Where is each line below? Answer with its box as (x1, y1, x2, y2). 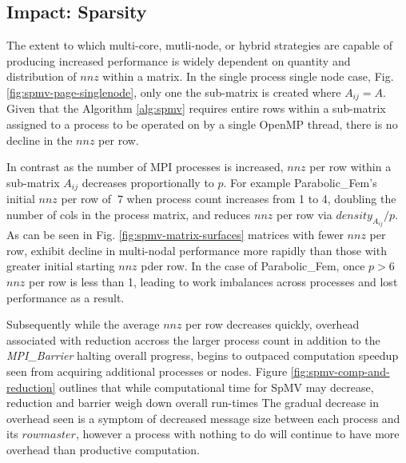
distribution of (6, 68, 77, 85)
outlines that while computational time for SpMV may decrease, (59, 378, 374, 395)
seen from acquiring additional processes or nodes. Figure (6, 363, 288, 380)
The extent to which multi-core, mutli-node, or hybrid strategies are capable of (6, 37, 392, 54)
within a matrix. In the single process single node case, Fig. (102, 68, 394, 85)
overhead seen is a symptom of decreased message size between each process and (6, 409, 400, 426)
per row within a (309, 158, 392, 175)
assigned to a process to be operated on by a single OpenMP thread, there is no (6, 116, 398, 133)
